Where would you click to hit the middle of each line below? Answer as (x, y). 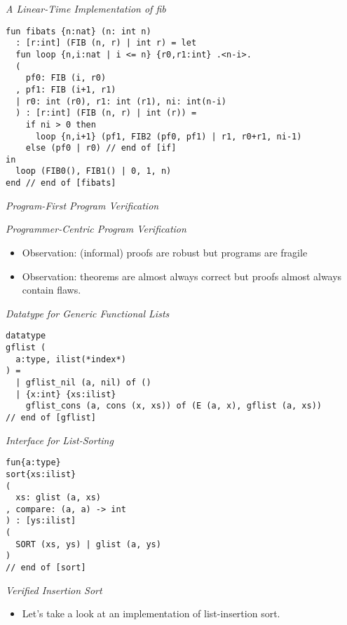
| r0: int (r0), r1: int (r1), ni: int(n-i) (121, 101)
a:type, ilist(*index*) (71, 359)
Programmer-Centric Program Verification (96, 229)
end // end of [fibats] (61, 183)
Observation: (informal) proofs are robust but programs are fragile (165, 252)
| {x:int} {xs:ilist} (66, 394)
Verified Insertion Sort (54, 590)
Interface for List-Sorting (60, 440)
